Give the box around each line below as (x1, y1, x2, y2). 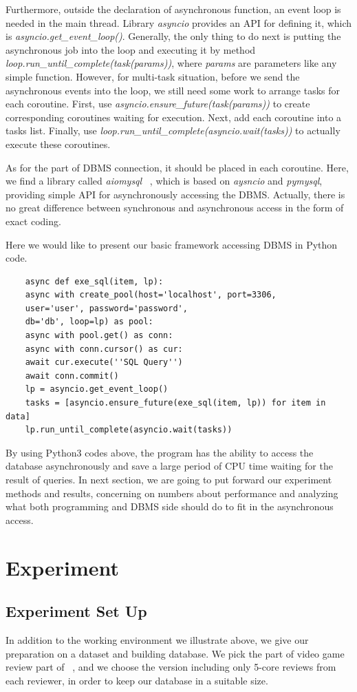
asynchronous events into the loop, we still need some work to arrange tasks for (6, 83, 340, 97)
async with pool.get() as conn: (25, 331, 173, 341)
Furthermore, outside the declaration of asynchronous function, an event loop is (6, 2, 341, 16)
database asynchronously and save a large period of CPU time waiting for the (6, 459, 333, 473)
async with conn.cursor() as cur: (25, 344, 183, 354)
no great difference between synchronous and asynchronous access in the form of (6, 200, 344, 215)
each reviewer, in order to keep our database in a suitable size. (6, 673, 268, 687)
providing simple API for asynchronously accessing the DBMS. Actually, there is (6, 187, 345, 201)
